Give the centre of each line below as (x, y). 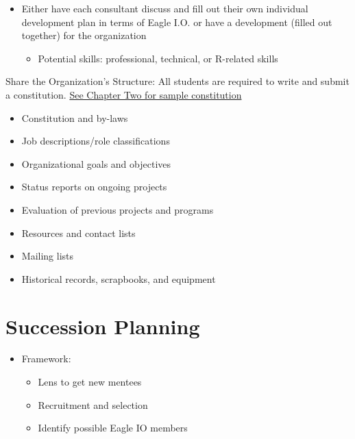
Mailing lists (48, 256)
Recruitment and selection (93, 404)
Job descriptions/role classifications (96, 141)
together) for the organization (84, 35)
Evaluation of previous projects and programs (118, 209)
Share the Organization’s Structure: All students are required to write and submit (177, 81)
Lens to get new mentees (90, 382)
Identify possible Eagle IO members (113, 428)
